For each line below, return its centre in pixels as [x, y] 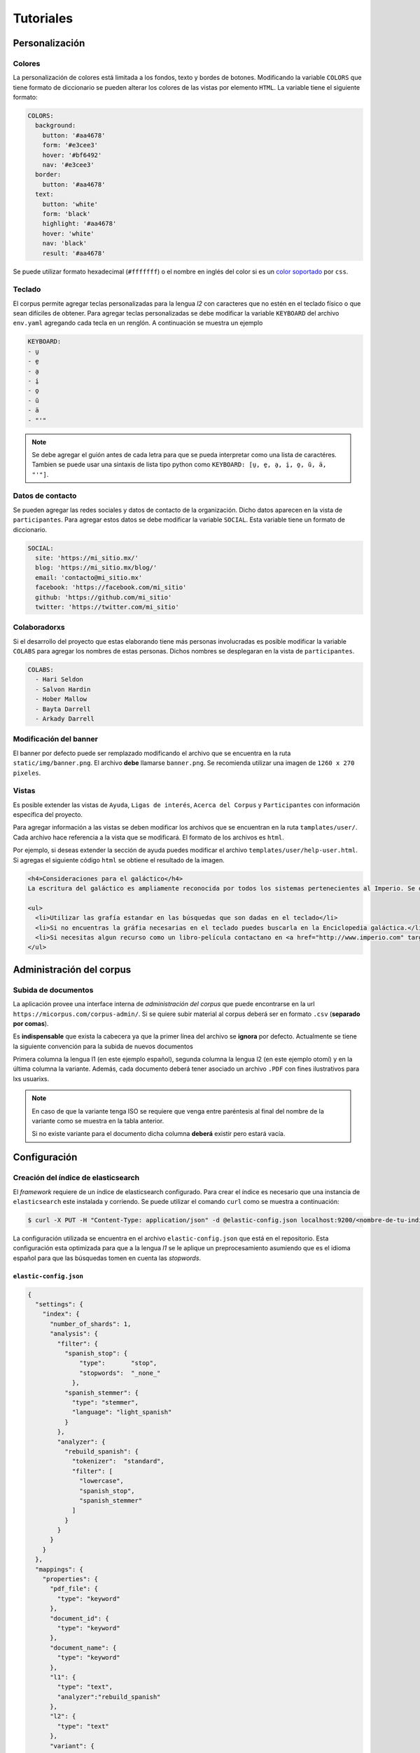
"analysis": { [74, 1334]
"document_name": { [83, 1647]
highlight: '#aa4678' [79, 224]
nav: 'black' [65, 243]
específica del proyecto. [48, 815]
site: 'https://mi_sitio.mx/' [87, 558]
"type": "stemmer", [105, 1402]
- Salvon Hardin [63, 689]
